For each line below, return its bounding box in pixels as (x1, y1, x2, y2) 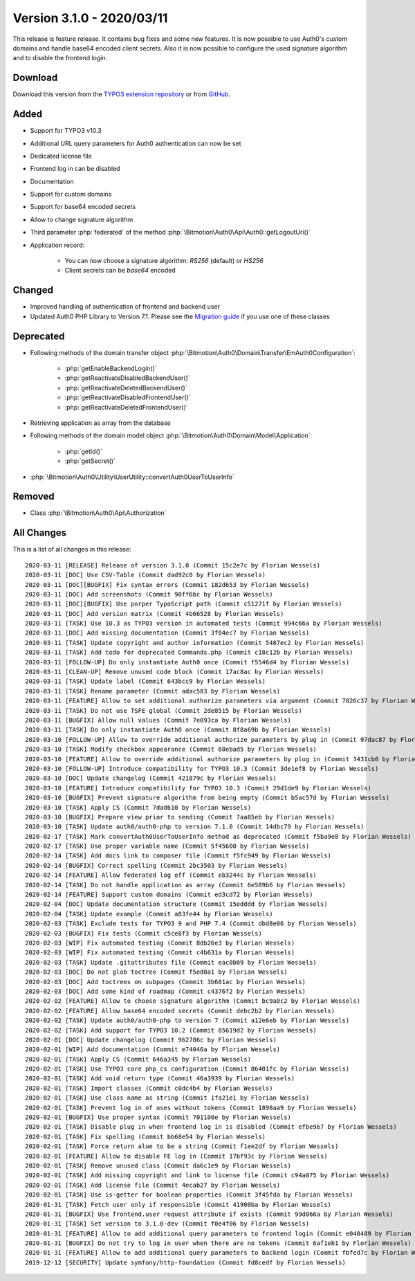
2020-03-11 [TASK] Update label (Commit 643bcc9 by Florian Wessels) (25, 678, 266, 685)
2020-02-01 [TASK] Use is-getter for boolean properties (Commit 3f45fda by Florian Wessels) (25, 1191, 353, 1199)
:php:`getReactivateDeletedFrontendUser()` (64, 403, 188, 411)
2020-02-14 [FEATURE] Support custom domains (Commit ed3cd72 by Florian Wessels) (25, 891, 313, 899)
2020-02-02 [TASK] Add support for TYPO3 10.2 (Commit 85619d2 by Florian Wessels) (25, 1026, 317, 1034)
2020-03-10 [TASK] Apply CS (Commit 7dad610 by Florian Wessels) (25, 803, 252, 811)
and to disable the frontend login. (12, 54, 107, 62)
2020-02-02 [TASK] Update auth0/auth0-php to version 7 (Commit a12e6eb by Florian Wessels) (25, 1017, 350, 1024)
